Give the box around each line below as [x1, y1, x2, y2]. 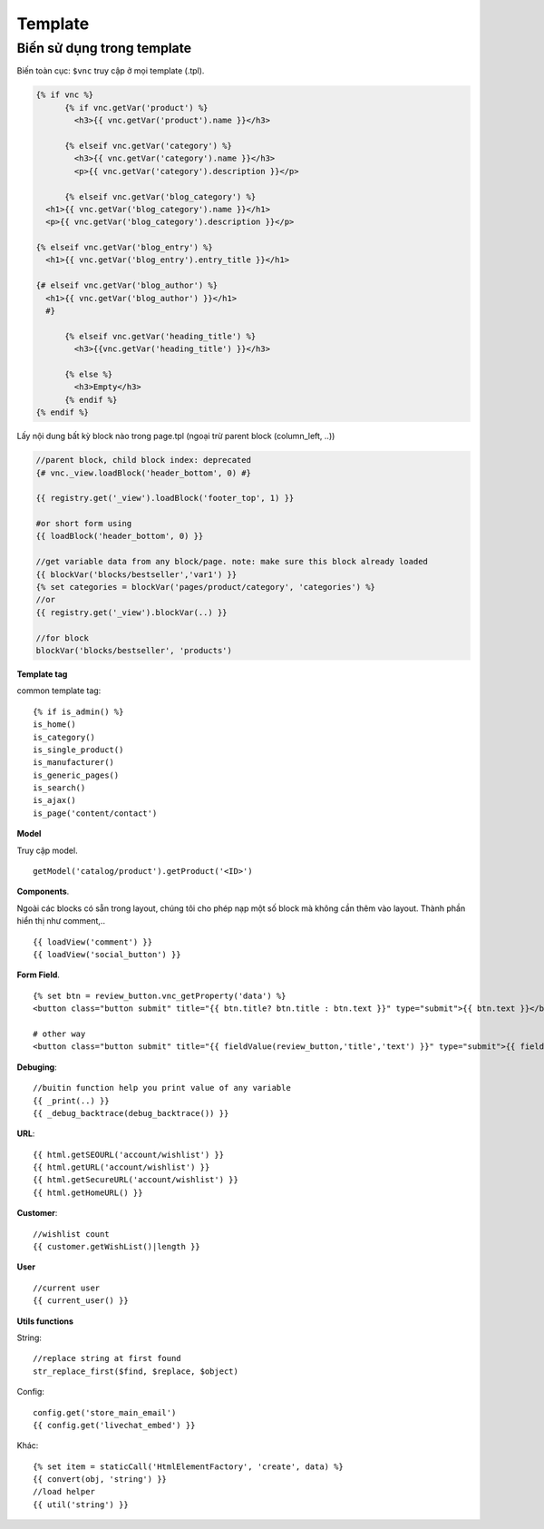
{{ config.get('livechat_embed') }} [33, 1420, 196, 1430]
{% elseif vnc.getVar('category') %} [64, 141, 233, 151]
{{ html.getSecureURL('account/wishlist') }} [33, 1175, 239, 1185]
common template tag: [16, 685, 102, 696]
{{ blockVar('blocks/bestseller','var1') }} [35, 569, 238, 580]
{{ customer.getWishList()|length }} [33, 1241, 201, 1252]
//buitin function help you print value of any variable [33, 1083, 292, 1093]
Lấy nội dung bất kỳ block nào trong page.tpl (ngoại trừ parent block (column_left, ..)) [16, 431, 335, 442]
